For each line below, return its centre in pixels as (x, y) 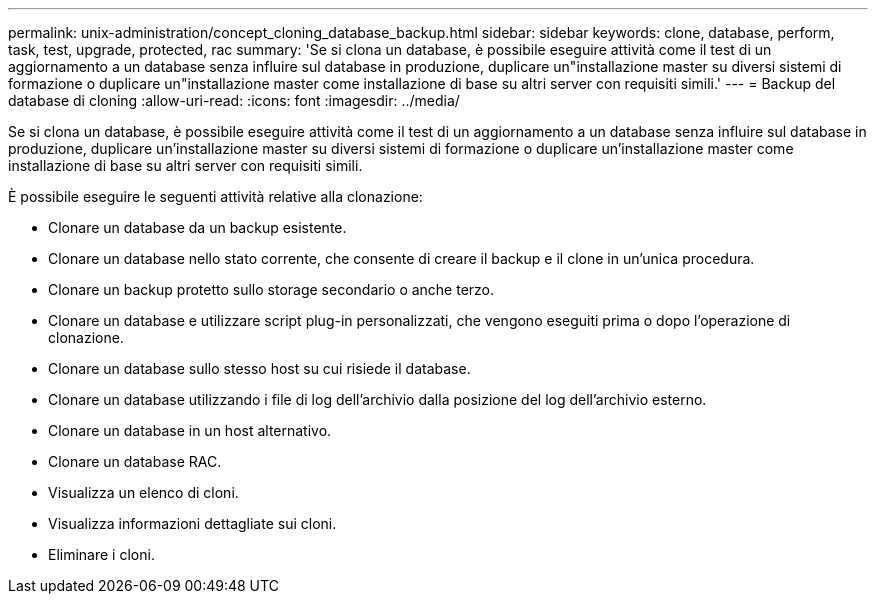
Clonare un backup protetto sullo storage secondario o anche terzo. (271, 289)
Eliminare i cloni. (101, 554)
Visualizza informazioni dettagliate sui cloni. (192, 523)
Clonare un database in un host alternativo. (190, 430)
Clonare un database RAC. (135, 461)
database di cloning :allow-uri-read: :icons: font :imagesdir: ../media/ (234, 100)
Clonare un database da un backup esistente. (197, 227)
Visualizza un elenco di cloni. (143, 492)
